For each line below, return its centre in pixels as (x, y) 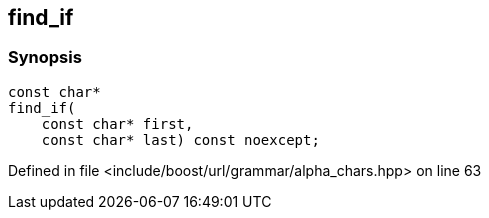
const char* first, (117, 123)
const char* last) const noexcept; (180, 139)
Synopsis (45, 57)
